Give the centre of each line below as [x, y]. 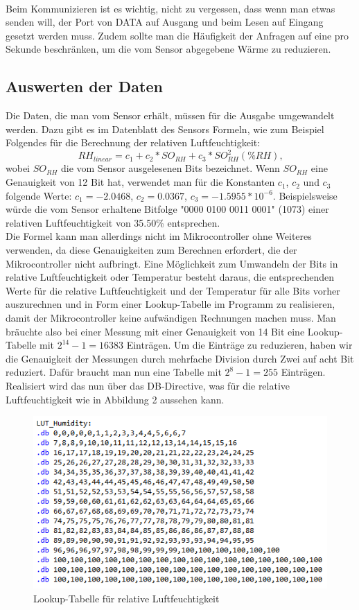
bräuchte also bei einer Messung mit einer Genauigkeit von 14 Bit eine [155, 331]
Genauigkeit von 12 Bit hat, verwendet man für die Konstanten [140, 182]
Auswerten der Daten [84, 86]
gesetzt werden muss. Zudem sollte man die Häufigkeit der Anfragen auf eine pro [177, 35]
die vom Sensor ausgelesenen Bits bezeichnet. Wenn [170, 168]
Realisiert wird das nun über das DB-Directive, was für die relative [148, 385]
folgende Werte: [39, 195]
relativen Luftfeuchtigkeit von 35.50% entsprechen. [113, 222]
